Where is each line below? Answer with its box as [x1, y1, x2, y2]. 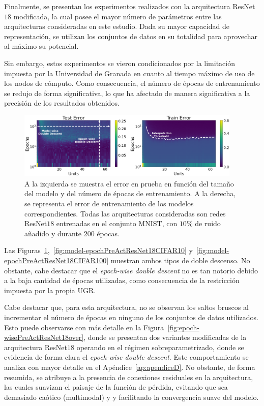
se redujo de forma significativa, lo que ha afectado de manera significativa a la [4, 87, 250, 98]
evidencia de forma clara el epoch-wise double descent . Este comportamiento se [4, 352, 249, 362]
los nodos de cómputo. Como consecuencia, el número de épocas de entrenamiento [4, 78, 260, 88]
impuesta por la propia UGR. [4, 285, 96, 295]
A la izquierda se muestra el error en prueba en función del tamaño [24, 178, 234, 189]
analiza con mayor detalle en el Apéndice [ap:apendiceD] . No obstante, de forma [4, 361, 255, 372]
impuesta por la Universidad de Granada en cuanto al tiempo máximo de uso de [4, 68, 255, 78]
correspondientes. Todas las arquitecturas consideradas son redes [24, 208, 226, 218]
